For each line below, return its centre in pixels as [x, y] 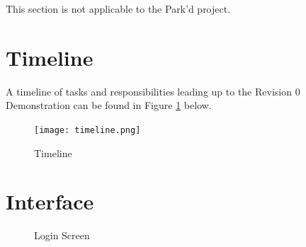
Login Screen [62, 235]
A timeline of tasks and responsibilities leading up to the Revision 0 [153, 91]
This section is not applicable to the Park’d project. [118, 8]
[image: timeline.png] [87, 130]
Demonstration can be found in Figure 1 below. [109, 105]
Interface [50, 201]
